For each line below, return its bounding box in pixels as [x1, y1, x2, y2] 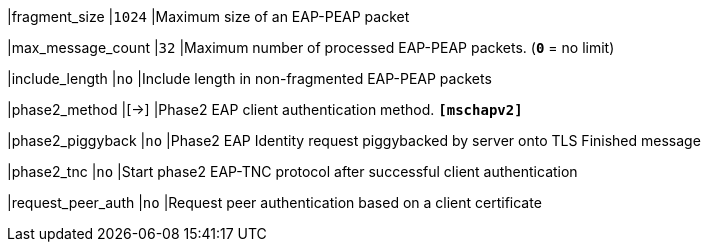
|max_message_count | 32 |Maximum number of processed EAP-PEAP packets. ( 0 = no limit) [7, 39, 615, 56]
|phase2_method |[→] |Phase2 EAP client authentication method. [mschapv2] [7, 101, 523, 118]
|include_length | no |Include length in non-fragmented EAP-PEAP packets [7, 70, 492, 87]
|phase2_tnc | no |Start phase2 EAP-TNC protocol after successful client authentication [7, 163, 578, 180]
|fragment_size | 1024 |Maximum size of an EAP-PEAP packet [7, 8, 410, 25]
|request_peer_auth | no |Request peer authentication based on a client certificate [7, 194, 542, 211]
